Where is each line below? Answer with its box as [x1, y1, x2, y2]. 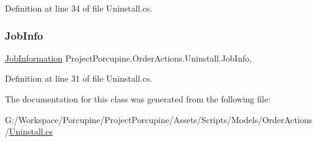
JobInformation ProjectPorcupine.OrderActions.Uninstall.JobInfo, [5, 51, 252, 64]
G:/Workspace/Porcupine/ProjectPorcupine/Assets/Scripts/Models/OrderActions [5, 113, 313, 126]
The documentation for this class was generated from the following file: [5, 93, 271, 105]
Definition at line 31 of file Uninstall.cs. [5, 72, 153, 85]
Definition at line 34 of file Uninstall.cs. [5, 2, 153, 14]
